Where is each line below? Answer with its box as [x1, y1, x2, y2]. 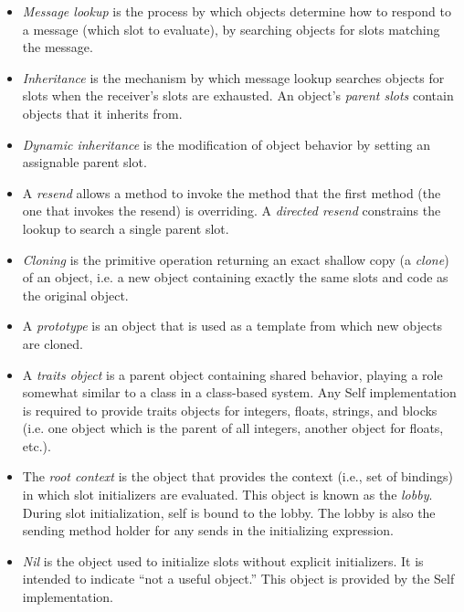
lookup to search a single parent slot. [22, 218, 229, 237]
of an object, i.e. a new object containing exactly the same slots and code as [22, 268, 448, 287]
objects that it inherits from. [22, 103, 183, 122]
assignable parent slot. [22, 153, 147, 172]
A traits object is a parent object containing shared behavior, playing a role [22, 364, 443, 384]
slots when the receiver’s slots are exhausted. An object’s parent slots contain [22, 86, 454, 105]
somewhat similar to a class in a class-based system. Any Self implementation [22, 383, 457, 402]
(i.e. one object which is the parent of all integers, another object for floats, [22, 418, 444, 438]
